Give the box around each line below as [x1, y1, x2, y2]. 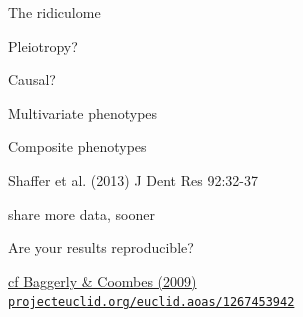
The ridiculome [8, 2, 101, 22]
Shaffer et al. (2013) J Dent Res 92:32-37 [8, 169, 258, 190]
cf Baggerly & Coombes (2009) [8, 270, 197, 291]
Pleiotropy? [8, 35, 78, 56]
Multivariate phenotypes [8, 102, 158, 123]
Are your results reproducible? [8, 237, 194, 258]
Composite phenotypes [8, 136, 147, 157]
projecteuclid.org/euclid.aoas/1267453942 [8, 295, 295, 310]
